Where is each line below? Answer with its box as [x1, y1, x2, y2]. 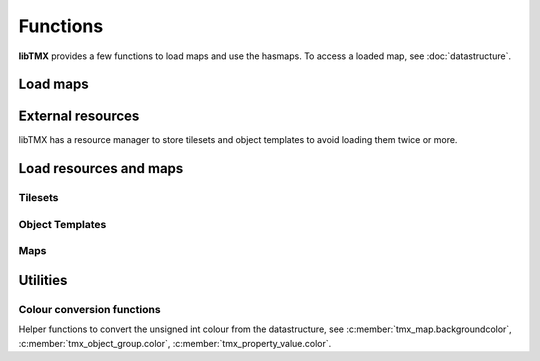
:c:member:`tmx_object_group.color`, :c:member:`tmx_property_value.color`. [18, 337, 332, 349]
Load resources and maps [18, 160, 184, 177]
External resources [18, 108, 140, 125]
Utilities [18, 271, 68, 289]
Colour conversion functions [18, 302, 161, 316]
